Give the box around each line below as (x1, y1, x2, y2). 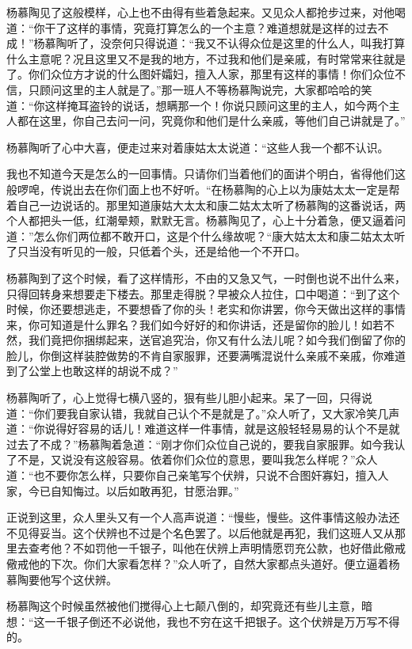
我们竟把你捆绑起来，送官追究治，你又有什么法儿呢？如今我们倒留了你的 (28, 332, 406, 348)
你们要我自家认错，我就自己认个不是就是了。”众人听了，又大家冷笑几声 (33, 404, 400, 421)
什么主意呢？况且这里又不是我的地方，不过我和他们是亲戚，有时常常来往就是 (6, 50, 406, 66)
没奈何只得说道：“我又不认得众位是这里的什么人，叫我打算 (100, 35, 406, 51)
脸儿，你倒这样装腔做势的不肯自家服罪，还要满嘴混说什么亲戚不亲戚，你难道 (6, 347, 406, 363)
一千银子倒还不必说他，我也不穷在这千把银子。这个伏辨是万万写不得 (44, 613, 400, 629)
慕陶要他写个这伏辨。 (6, 571, 117, 587)
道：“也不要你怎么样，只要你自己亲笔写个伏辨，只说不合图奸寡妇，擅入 (6, 467, 378, 484)
